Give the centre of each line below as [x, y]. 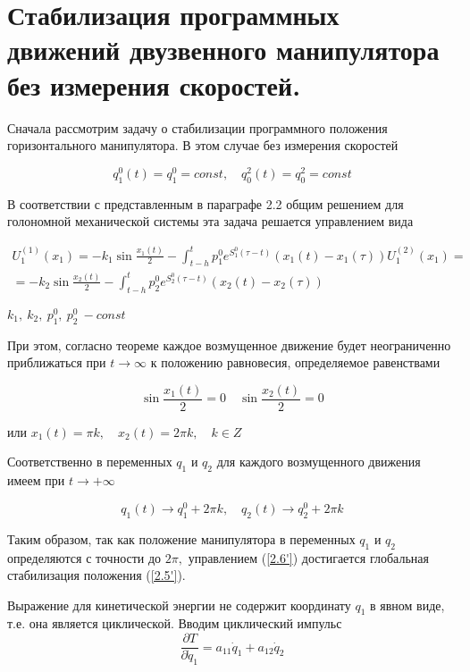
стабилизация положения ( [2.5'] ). [97, 575]
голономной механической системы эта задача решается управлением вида [210, 221]
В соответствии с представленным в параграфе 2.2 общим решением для [206, 203]
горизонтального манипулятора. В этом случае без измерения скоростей [203, 145]
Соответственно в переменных [90, 462]
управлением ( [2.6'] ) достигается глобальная [308, 557]
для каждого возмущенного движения [319, 462]
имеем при [36, 480]
